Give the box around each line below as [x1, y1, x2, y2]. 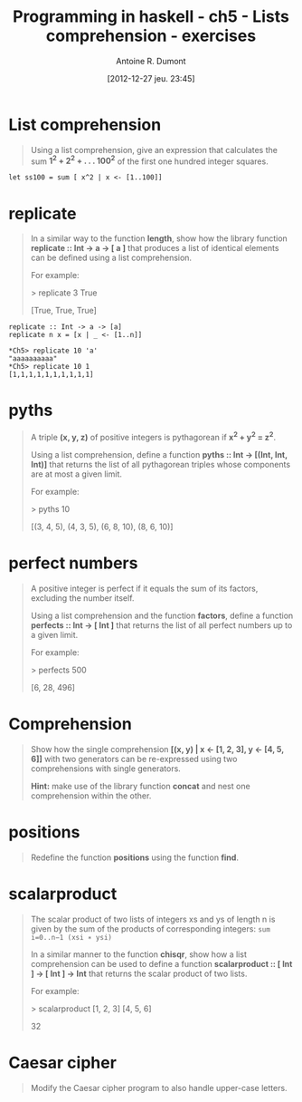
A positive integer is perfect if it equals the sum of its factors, [30, 583, 259, 594]
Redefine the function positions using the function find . [30, 852, 239, 863]
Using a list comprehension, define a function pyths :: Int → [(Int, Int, [30, 449, 288, 459]
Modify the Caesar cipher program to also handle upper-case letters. [30, 1082, 288, 1093]
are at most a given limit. [30, 469, 123, 479]
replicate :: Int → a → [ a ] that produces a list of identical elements [30, 243, 279, 254]
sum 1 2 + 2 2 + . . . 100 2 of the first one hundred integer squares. [30, 154, 269, 167]
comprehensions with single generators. [30, 763, 182, 774]
